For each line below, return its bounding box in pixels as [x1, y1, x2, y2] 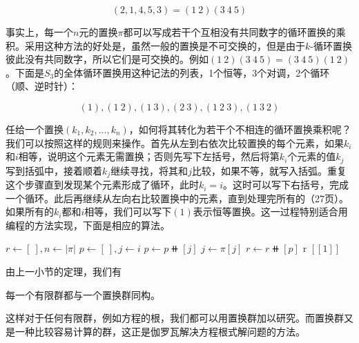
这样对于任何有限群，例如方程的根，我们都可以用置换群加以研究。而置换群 [6, 311, 344, 325]
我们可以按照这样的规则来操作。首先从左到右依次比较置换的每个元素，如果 [6, 135, 344, 150]
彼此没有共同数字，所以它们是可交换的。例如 [6, 52, 208, 66]
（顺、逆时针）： [6, 79, 78, 93]
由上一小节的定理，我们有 [6, 264, 122, 279]
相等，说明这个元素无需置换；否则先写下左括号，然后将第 [18, 149, 280, 164]
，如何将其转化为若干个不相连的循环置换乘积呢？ [128, 121, 351, 136]
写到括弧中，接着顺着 [6, 163, 102, 177]
